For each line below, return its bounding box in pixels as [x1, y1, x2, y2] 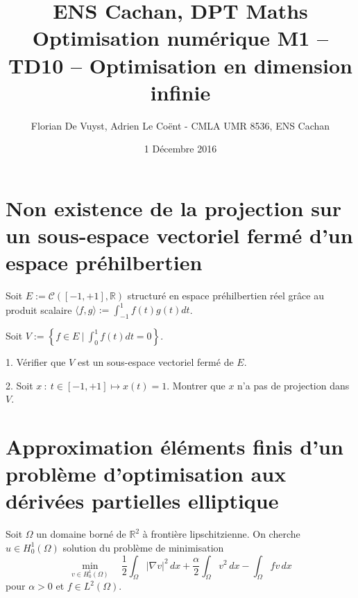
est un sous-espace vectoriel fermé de [77, 355, 234, 369]
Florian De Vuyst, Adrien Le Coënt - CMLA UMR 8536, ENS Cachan [31, 118, 330, 132]
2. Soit [6, 378, 33, 392]
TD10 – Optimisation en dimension [8, 51, 352, 79]
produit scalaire [6, 302, 72, 317]
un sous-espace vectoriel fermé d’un [6, 221, 353, 249]
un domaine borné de [36, 527, 126, 541]
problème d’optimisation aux [6, 459, 287, 488]
